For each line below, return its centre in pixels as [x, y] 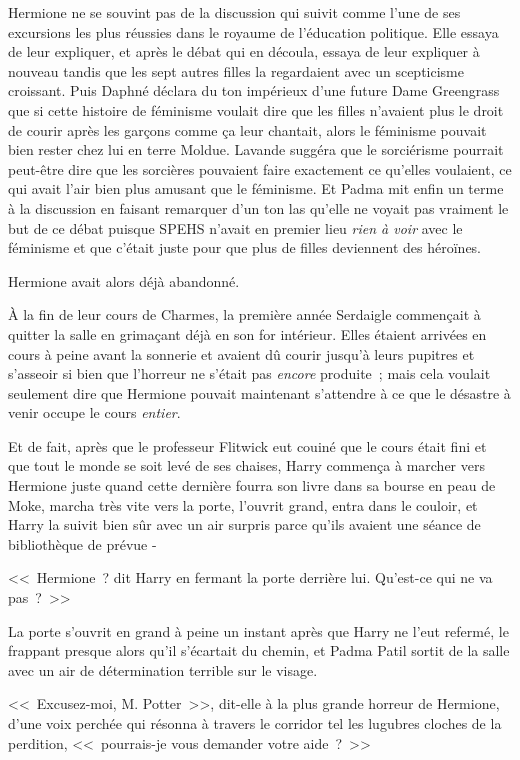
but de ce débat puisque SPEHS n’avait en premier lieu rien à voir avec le [235, 227]
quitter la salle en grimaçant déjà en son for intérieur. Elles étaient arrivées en [247, 333]
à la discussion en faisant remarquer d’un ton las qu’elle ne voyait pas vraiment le [258, 207]
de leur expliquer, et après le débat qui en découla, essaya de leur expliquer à [244, 51]
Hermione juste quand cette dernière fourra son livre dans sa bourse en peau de [252, 485]
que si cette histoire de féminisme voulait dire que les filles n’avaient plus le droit [256, 109]
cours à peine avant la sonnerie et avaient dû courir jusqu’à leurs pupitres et [241, 353]
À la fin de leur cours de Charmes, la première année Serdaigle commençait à [244, 314]
